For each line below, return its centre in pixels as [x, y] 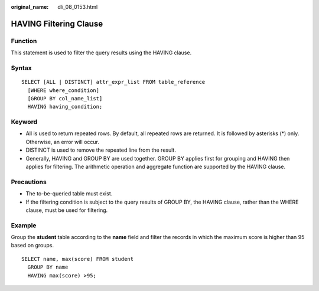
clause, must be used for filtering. [67, 210]
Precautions [29, 182]
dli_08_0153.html [78, 7]
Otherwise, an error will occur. [63, 142]
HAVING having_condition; [65, 107]
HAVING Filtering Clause [57, 24]
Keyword [24, 122]
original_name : [30, 7]
